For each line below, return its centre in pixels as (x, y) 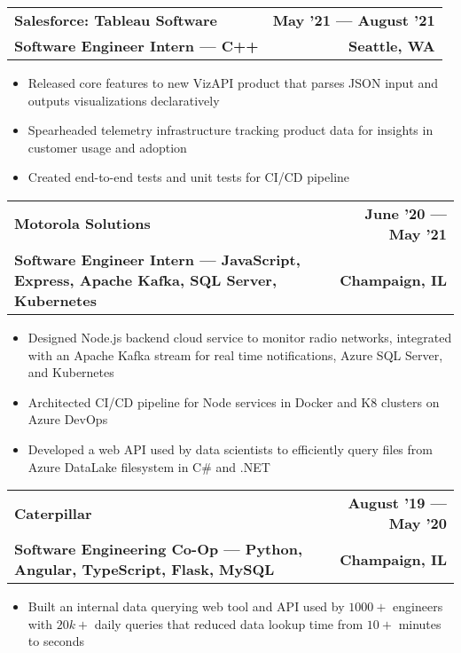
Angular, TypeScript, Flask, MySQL (145, 570)
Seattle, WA (392, 46)
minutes (420, 623)
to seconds (56, 641)
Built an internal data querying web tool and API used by (186, 606)
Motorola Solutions (82, 224)
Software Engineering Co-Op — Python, (159, 549)
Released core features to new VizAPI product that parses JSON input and (233, 83)
